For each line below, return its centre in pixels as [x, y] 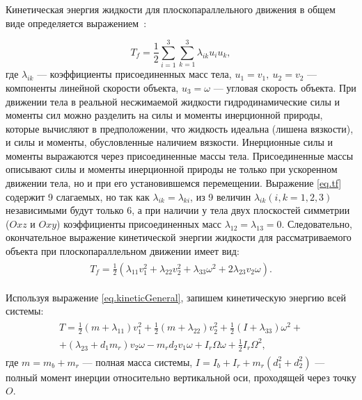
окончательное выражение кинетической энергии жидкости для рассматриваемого [179, 237]
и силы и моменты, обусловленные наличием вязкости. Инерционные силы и [170, 142]
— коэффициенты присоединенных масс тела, [134, 74]
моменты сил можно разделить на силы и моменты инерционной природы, [164, 115]
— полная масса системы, [137, 361]
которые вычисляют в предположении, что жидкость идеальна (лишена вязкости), [180, 128]
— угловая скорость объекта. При [285, 87]
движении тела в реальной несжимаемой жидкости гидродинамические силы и [173, 101]
